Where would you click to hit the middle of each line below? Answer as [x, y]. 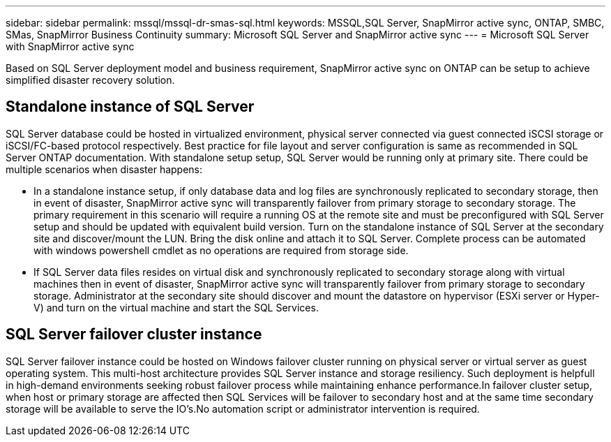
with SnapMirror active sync [70, 46]
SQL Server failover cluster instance [134, 334]
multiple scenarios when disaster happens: [104, 169]
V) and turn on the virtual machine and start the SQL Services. [176, 307]
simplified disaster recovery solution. [90, 80]
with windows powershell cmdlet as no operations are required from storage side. [221, 250]
